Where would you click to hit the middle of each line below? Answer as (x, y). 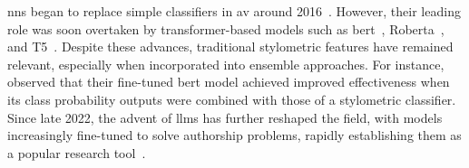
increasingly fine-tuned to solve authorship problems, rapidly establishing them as (234, 135)
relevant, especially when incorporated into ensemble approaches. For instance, (226, 64)
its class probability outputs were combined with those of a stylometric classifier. (232, 99)
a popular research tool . (77, 152)
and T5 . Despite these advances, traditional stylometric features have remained (230, 47)
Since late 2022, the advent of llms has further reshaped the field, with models (225, 117)
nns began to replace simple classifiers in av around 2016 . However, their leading (234, 11)
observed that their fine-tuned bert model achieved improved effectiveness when (229, 82)
